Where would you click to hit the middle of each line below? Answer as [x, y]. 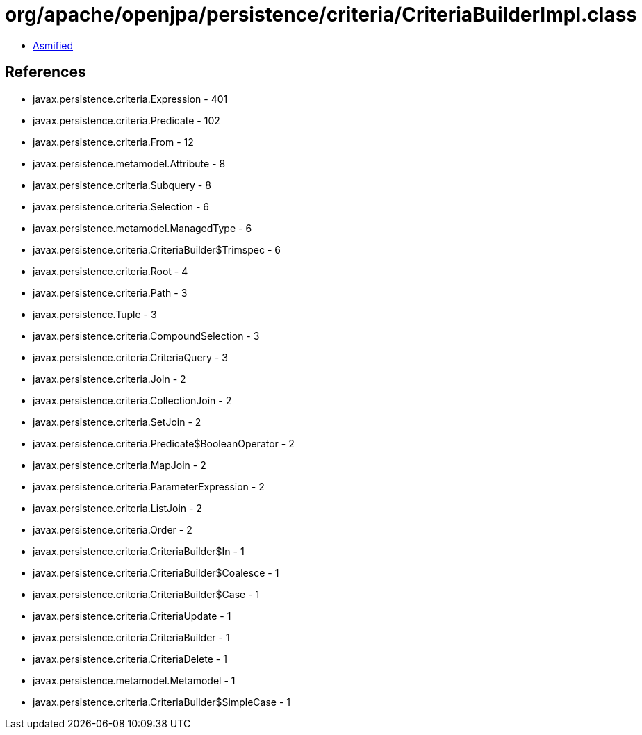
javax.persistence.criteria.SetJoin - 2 [117, 422]
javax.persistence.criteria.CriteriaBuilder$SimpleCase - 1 [162, 702]
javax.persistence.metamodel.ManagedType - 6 [142, 228]
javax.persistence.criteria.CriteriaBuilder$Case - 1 [146, 594]
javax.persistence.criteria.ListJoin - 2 [117, 508]
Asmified [53, 45]
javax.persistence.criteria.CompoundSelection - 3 [146, 336]
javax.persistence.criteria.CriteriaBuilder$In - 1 [139, 551]
